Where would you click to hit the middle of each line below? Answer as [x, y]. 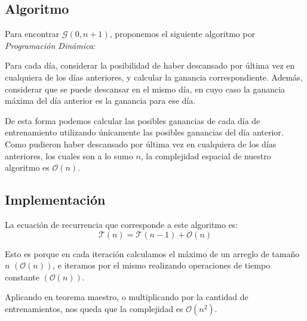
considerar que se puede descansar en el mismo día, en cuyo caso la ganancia [145, 89]
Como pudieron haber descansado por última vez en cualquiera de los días [141, 143]
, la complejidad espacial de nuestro [206, 155]
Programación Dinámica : [50, 45]
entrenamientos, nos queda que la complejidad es [94, 308]
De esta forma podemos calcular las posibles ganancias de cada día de [133, 120]
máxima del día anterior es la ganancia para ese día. [100, 101]
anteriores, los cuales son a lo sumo [69, 155]
